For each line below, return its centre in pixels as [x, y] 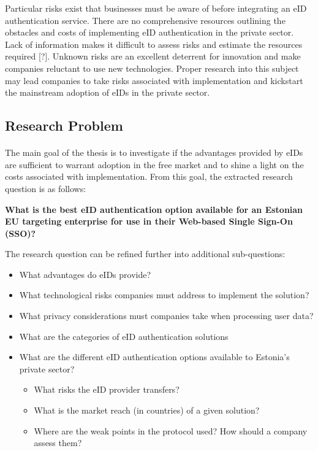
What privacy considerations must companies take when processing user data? [166, 316]
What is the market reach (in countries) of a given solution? [147, 410]
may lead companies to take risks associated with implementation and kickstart [154, 80]
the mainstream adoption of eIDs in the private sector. [108, 92]
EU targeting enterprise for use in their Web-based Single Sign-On [149, 221]
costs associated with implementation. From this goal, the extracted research [149, 176]
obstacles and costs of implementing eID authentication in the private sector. [150, 32]
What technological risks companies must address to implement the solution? [164, 295]
